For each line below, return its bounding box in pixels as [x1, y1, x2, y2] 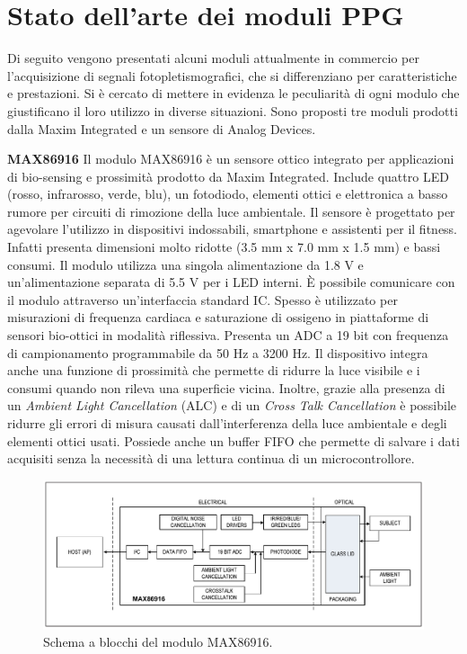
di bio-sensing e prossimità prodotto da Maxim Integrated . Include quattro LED [7, 166, 449, 185]
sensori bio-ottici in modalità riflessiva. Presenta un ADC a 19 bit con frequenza [7, 326, 449, 345]
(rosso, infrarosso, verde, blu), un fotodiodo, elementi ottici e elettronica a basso [7, 184, 448, 203]
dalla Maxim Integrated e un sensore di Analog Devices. [7, 119, 316, 138]
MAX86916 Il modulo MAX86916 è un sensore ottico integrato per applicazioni [7, 149, 454, 168]
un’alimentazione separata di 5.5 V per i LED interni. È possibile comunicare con [7, 273, 455, 291]
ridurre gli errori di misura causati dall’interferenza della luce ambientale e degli [7, 414, 447, 432]
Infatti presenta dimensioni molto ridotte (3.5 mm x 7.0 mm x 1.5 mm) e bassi [7, 237, 441, 256]
